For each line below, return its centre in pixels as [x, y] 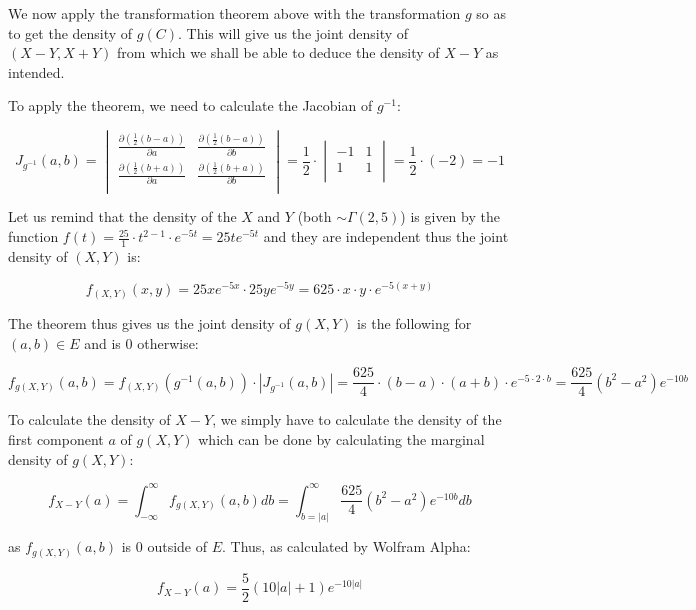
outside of [177, 546]
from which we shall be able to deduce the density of [278, 52]
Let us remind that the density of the [122, 216]
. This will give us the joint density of [293, 32]
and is [102, 342]
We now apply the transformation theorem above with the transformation [234, 13]
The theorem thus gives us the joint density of [149, 323]
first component [56, 438]
